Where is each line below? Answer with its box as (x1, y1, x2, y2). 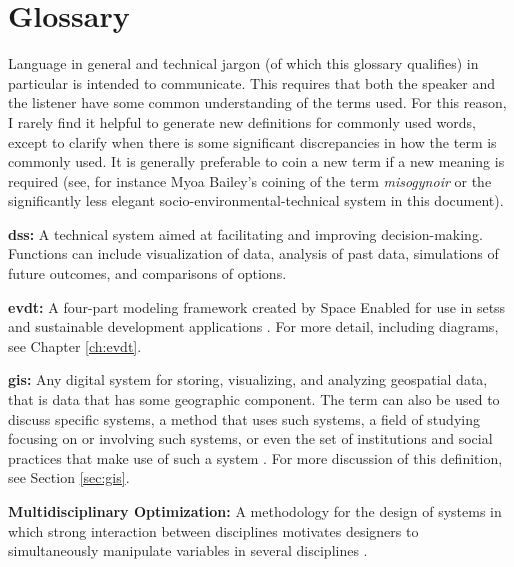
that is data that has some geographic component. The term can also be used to (8, 389, 500, 410)
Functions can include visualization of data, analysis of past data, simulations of (8, 243, 499, 264)
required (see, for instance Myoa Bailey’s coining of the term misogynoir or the (8, 170, 492, 191)
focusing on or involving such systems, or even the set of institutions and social (8, 428, 493, 449)
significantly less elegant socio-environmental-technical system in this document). (8, 190, 504, 211)
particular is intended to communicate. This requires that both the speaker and (8, 72, 496, 93)
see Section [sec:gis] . (8, 467, 130, 488)
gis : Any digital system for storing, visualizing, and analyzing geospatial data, (8, 369, 488, 390)
